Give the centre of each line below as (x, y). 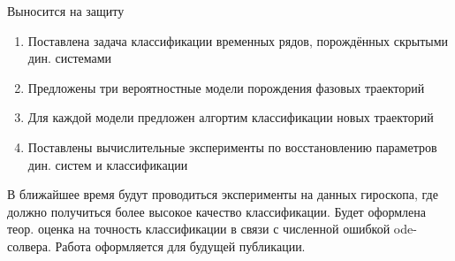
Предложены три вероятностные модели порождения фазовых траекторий (226, 87)
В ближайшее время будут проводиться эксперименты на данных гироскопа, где (223, 194)
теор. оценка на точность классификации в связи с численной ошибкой (199, 229)
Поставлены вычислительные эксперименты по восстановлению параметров (232, 146)
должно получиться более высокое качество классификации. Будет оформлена (217, 211)
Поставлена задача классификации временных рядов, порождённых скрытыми (238, 40)
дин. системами (70, 58)
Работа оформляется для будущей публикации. (180, 246)
